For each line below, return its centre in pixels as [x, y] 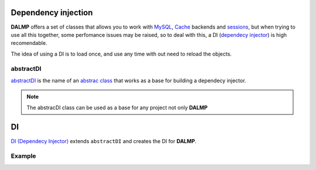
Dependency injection [52, 13]
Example [23, 156]
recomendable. [29, 43]
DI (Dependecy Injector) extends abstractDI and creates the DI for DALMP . [104, 141]
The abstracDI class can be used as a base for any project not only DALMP [117, 107]
